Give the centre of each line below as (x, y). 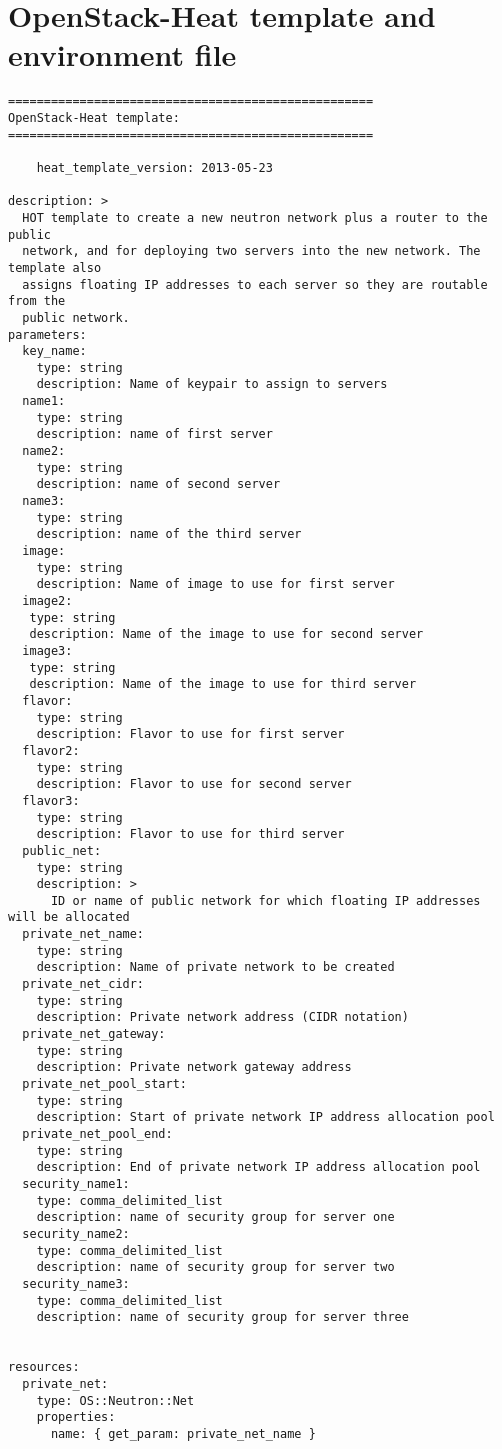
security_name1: (76, 1183)
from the (37, 301)
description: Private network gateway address (194, 1067)
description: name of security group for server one (215, 1217)
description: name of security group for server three (222, 1317)
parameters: (47, 334)
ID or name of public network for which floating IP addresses (265, 900)
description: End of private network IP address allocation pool (258, 1167)
